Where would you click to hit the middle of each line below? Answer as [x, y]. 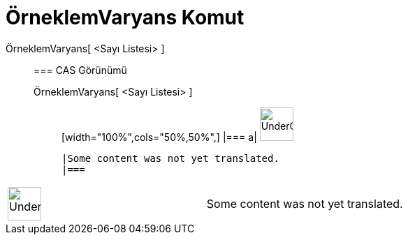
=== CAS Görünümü [80, 70]
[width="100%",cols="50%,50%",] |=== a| [159, 137]
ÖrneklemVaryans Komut [125, 17]
